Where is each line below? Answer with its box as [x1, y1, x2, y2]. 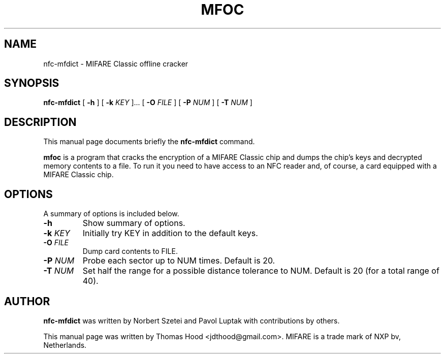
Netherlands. [43, 340, 87, 349]
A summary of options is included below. [43, 209, 179, 218]
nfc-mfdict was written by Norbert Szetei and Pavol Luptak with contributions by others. [43, 316, 340, 325]
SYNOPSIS [4, 77, 59, 90]
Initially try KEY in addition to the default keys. [82, 228, 258, 239]
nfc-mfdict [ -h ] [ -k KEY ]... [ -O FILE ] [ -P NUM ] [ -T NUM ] [43, 98, 252, 107]
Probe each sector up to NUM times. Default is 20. [82, 255, 275, 266]
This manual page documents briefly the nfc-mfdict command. [43, 137, 255, 146]
